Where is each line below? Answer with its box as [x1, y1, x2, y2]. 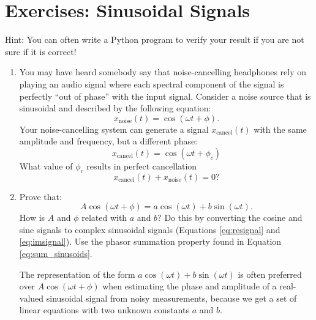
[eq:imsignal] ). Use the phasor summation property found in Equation [19, 235, 282, 248]
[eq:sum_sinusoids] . [19, 247, 92, 260]
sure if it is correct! [5, 45, 77, 58]
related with [81, 211, 127, 224]
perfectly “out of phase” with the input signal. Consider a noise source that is [19, 89, 311, 102]
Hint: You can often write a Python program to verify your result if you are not [5, 33, 304, 46]
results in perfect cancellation [86, 159, 197, 172]
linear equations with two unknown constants [19, 303, 189, 316]
